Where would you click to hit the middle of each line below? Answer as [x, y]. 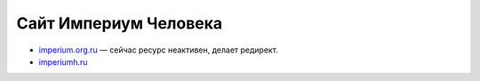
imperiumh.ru [63, 61]
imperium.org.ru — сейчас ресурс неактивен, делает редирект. [159, 50]
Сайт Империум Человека [120, 23]
